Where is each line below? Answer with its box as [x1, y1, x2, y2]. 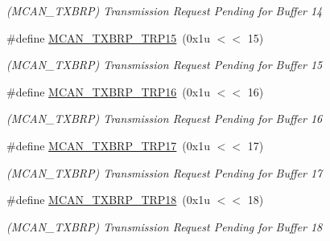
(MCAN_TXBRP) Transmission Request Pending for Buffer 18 [6, 218, 323, 235]
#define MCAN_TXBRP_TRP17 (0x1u [6, 137, 210, 153]
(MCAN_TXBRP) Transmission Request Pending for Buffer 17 [6, 164, 323, 181]
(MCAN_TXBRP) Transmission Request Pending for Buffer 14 [6, 2, 323, 18]
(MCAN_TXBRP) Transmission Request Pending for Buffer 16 [6, 110, 323, 127]
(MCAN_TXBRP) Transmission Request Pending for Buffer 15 [6, 56, 323, 73]
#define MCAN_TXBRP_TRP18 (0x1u [6, 191, 210, 208]
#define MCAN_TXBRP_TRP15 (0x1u [6, 29, 210, 46]
